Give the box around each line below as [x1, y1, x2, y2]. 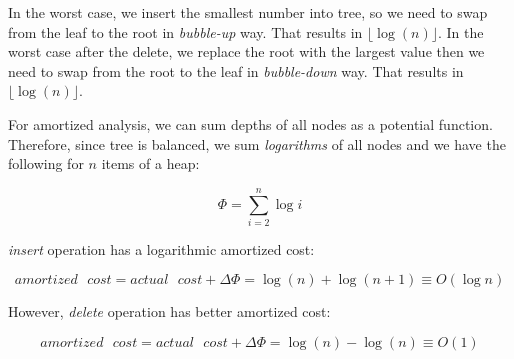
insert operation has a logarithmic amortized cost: [8, 238, 315, 259]
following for [8, 153, 84, 174]
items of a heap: [101, 153, 200, 174]
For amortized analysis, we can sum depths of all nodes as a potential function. [8, 113, 493, 134]
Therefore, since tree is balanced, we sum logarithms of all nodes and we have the [8, 133, 506, 154]
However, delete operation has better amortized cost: [8, 301, 331, 322]
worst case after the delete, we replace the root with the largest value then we [8, 41, 485, 62]
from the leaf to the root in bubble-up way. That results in [8, 21, 363, 42]
